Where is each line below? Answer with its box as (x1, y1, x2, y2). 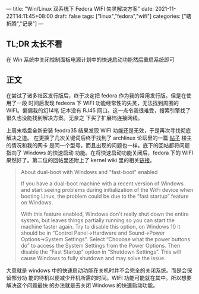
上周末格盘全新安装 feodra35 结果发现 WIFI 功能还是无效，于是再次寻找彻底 (6, 127, 191, 134)
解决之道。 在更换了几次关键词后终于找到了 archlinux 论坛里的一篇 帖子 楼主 (6, 134, 192, 141)
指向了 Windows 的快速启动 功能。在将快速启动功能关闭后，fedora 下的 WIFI (6, 149, 194, 156)
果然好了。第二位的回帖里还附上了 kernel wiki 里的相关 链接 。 (6, 156, 156, 163)
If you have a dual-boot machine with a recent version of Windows (20, 180, 184, 187)
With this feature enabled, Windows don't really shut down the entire (20, 210, 189, 217)
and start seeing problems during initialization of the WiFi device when (20, 186, 194, 193)
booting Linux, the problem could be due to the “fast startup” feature (20, 192, 189, 200)
